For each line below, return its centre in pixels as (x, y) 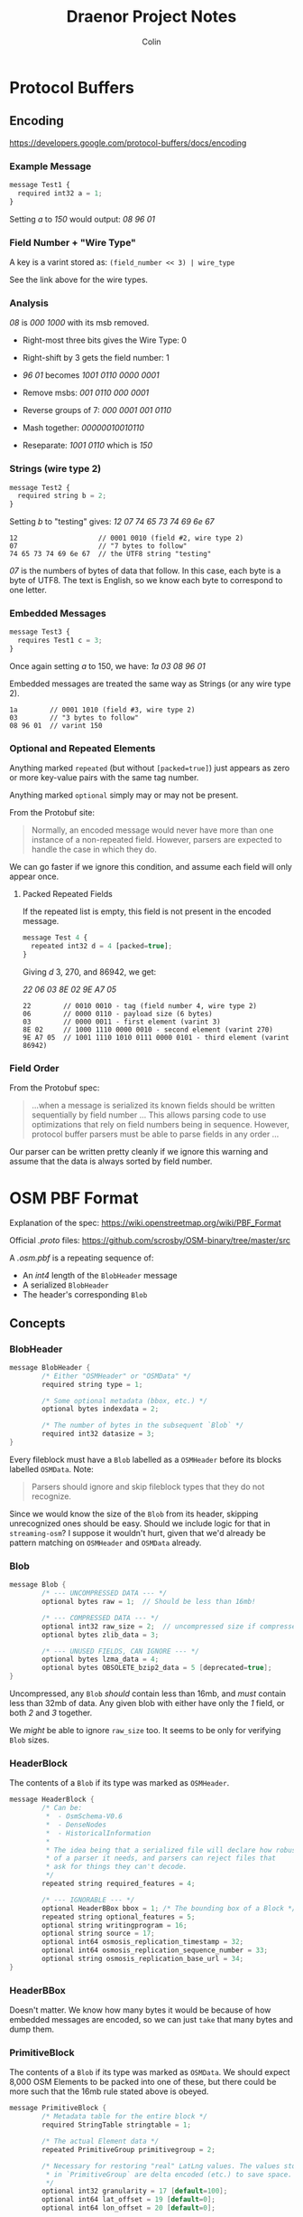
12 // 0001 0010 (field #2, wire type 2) (127, 538)
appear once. (34, 877)
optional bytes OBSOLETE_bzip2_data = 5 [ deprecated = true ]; (157, 1668)
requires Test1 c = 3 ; (60, 641)
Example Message (50, 166)
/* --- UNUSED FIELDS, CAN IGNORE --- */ (121, 1651)
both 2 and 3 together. (51, 1712)
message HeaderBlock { (52, 1800)
